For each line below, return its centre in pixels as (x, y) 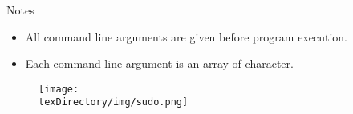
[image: (59, 89)
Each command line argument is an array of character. (159, 63)
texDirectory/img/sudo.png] (114, 102)
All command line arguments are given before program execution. (187, 36)
